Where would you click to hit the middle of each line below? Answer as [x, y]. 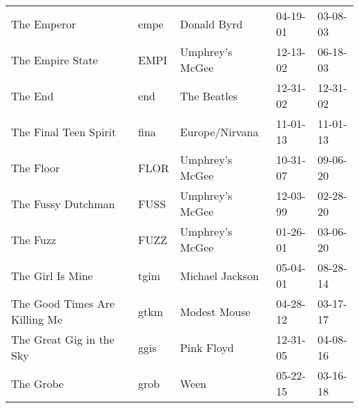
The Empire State [55, 59]
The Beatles [209, 95]
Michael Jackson [219, 275]
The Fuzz [34, 239]
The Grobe [38, 383]
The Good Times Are [63, 303]
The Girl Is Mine [52, 275]
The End [32, 95]
